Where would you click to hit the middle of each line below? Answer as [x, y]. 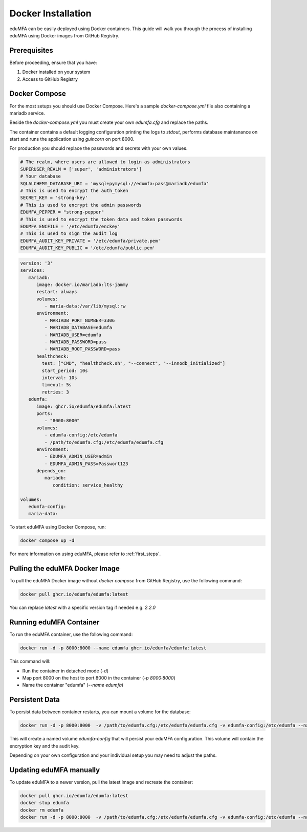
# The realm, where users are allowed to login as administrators [105, 162]
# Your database [41, 176]
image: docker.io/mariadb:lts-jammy [82, 284]
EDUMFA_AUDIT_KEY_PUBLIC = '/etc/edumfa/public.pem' [88, 248]
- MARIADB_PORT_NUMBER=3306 [80, 320]
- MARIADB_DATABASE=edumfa [78, 328]
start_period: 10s [65, 370]
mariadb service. [27, 113]
